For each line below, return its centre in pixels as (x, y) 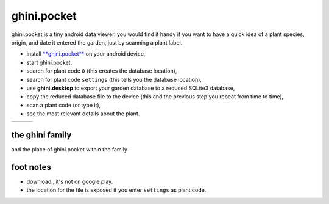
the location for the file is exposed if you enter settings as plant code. (116, 190)
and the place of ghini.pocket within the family (69, 149)
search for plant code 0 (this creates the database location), (102, 71)
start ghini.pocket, (49, 62)
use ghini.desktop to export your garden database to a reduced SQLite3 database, (131, 88)
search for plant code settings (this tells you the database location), (114, 79)
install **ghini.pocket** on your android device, (86, 54)
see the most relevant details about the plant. (83, 114)
